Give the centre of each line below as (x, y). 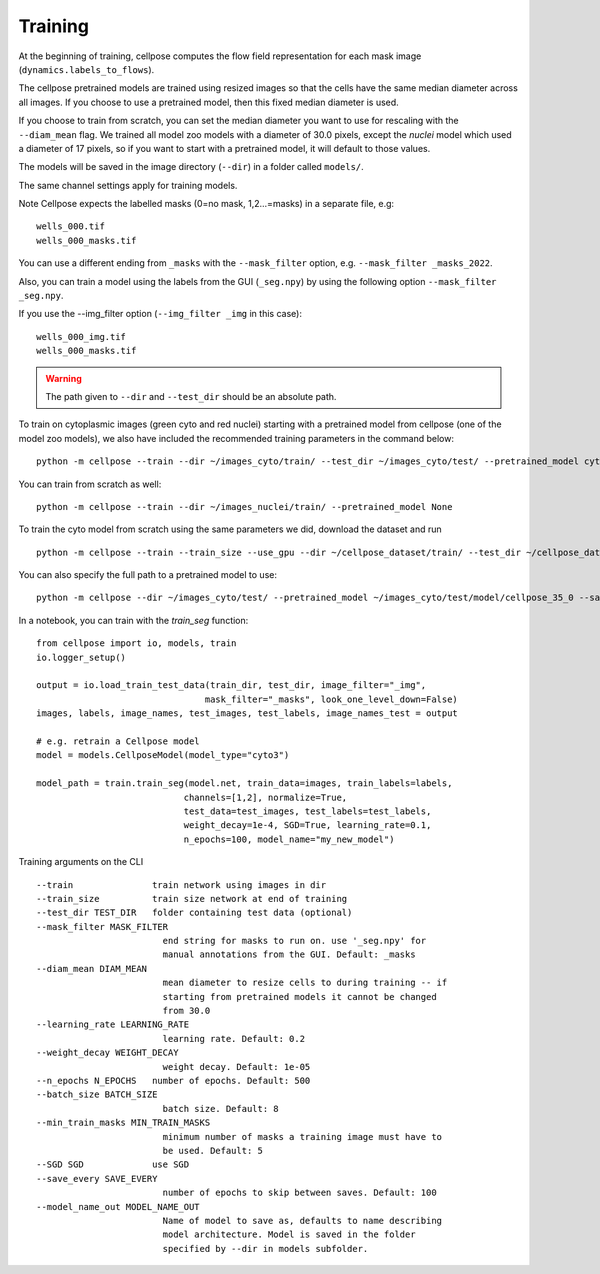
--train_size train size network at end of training (192, 898)
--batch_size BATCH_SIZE (97, 1094)
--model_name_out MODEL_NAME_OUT (118, 1206)
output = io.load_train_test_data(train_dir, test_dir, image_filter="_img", (231, 685)
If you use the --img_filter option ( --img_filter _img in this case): (160, 314)
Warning (63, 378)
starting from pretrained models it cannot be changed (299, 996)
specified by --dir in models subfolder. (265, 1248)
